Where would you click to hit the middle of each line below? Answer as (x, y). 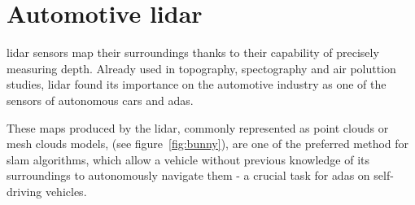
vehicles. (66, 191)
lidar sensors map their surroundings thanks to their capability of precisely (193, 52)
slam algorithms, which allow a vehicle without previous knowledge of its (188, 159)
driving (24, 191)
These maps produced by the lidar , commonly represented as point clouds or (198, 127)
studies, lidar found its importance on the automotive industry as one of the (197, 84)
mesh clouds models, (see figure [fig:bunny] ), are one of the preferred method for (208, 144)
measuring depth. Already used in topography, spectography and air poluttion (201, 68)
